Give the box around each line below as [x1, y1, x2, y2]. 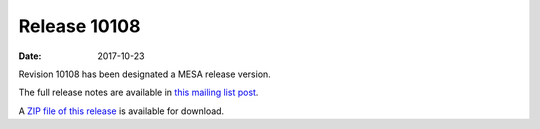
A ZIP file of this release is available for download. [18, 105, 225, 117]
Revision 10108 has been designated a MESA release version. [18, 68, 272, 80]
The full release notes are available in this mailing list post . [18, 86, 259, 99]
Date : [18, 50, 42, 62]
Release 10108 [18, 15, 141, 37]
